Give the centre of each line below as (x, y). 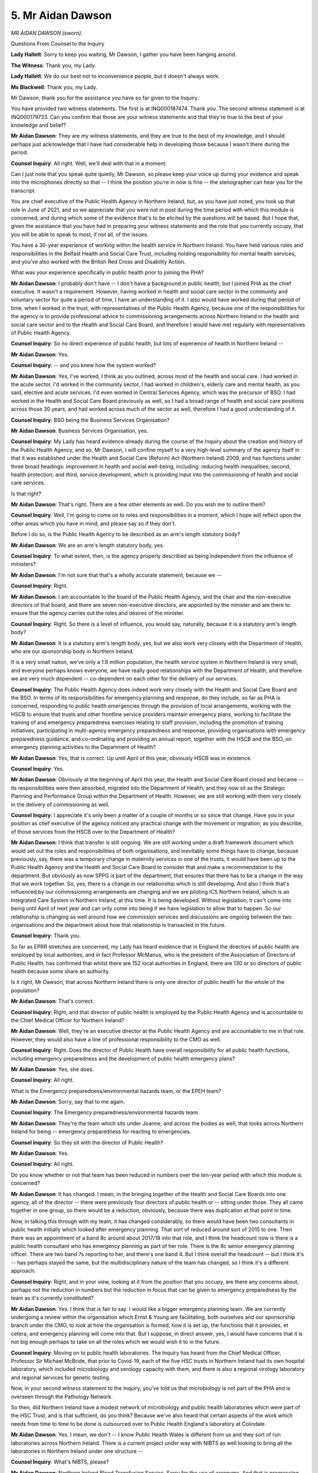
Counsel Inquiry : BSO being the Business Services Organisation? (90, 420)
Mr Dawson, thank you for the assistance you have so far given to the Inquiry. (105, 98)
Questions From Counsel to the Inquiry (58, 44)
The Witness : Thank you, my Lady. (54, 65)
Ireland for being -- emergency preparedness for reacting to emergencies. (101, 1132)
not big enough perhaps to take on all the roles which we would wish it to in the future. (116, 1342)
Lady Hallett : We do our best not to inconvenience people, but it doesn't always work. (115, 76)
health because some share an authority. (60, 971)
